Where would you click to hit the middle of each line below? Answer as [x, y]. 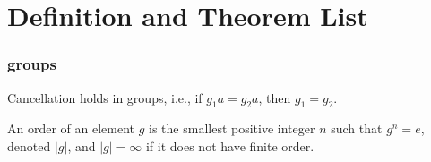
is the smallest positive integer [232, 128]
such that [357, 128]
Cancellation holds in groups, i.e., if [105, 97]
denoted [29, 145]
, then [275, 97]
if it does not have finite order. [230, 145]
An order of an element [71, 128]
